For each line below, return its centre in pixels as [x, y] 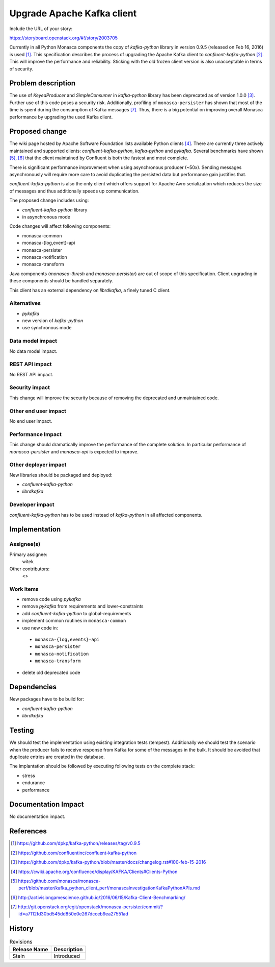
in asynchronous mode [46, 217]
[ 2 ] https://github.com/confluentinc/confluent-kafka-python [74, 853]
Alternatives [25, 303]
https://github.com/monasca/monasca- [59, 881]
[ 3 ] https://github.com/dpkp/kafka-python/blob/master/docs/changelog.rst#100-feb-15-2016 [108, 862]
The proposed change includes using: [49, 200]
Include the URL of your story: [41, 29]
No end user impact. [31, 421]
